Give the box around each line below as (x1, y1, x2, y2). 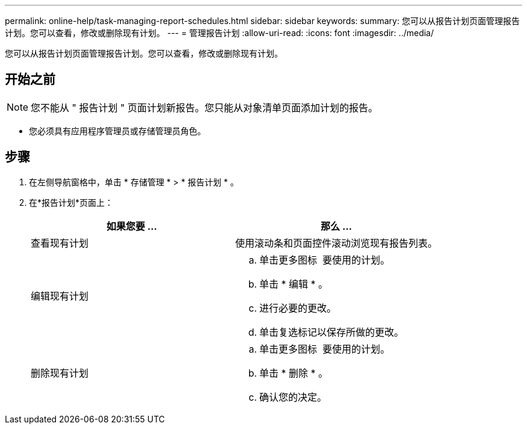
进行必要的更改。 (259, 301, 337, 314)
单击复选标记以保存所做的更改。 (259, 326, 404, 338)
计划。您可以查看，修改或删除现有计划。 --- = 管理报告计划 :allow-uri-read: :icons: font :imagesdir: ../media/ (5, 28, 434, 38)
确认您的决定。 (259, 390, 327, 403)
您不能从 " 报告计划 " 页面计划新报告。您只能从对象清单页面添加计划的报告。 (31, 101, 378, 114)
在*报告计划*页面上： (29, 197, 114, 208)
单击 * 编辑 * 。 (259, 277, 328, 290)
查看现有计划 (31, 236, 89, 249)
